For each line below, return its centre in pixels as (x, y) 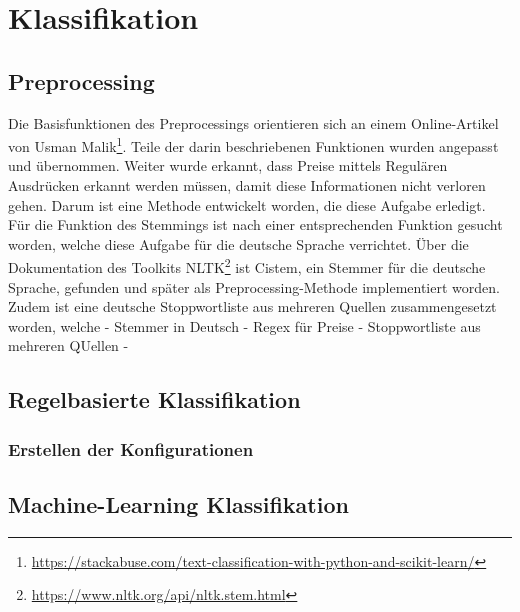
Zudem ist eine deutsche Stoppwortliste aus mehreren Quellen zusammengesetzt (252, 306)
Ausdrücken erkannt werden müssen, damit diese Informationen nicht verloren (247, 185)
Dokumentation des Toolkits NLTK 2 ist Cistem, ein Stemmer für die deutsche (247, 266)
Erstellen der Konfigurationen (131, 448)
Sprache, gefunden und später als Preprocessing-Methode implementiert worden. (254, 286)
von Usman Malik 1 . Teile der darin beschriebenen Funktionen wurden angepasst (253, 144)
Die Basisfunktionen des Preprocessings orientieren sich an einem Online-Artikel (253, 122)
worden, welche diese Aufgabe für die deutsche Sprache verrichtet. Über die (238, 243)
